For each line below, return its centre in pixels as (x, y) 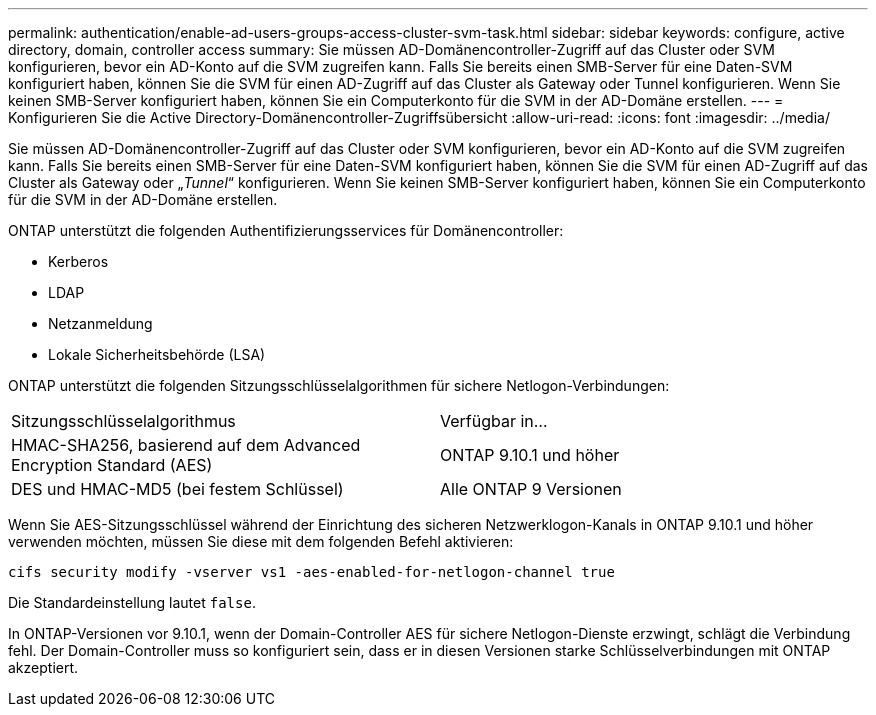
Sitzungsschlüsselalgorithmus (123, 421)
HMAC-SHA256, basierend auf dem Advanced (186, 445)
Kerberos (78, 261)
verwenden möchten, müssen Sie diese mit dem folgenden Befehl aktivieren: (261, 541)
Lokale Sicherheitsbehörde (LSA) (157, 354)
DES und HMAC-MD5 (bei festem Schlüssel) (177, 489)
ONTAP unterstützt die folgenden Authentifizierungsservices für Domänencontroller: (286, 230)
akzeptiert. (43, 667)
